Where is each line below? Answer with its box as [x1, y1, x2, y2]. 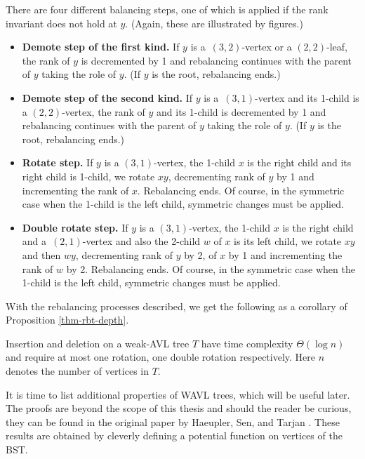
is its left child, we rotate [234, 234, 342, 248]
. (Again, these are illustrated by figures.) [125, 15, 303, 30]
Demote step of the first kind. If [22, 39, 180, 54]
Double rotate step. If [22, 220, 128, 234]
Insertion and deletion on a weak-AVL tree [6, 335, 190, 350]
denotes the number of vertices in [6, 364, 149, 378]
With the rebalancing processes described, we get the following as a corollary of [6, 298, 347, 313]
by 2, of [184, 247, 217, 262]
